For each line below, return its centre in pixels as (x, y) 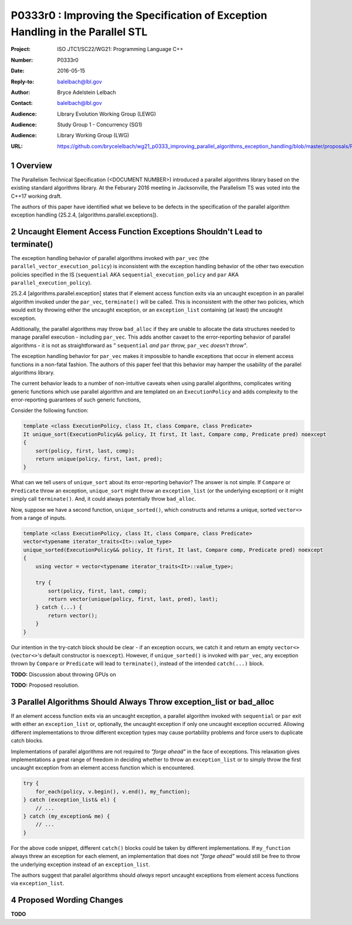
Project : (21, 49)
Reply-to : (23, 82)
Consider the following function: (50, 410)
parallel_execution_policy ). (51, 283)
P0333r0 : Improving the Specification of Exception (139, 15)
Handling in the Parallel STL (79, 32)
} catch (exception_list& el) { (70, 800)
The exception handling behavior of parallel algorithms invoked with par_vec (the (110, 258)
